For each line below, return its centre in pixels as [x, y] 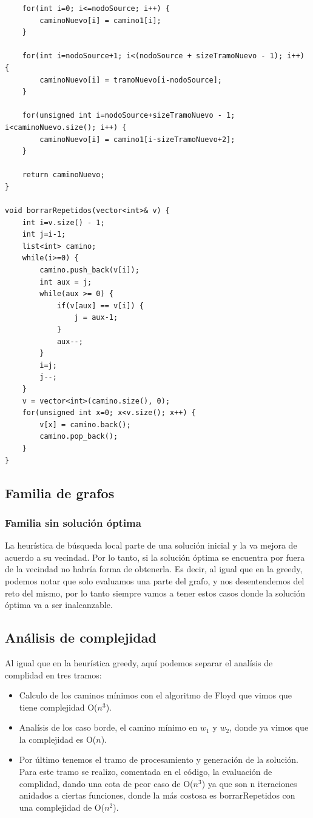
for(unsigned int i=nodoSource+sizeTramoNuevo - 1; [129, 116]
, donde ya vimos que [269, 727]
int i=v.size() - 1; [63, 222]
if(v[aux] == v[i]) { [100, 306]
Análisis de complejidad [81, 637]
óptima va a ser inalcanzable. [59, 605]
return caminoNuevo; [63, 175]
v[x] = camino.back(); [85, 424]
